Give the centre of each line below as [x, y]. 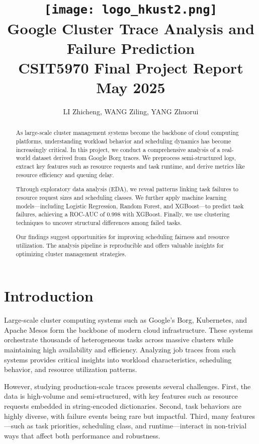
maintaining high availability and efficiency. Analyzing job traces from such [120, 350]
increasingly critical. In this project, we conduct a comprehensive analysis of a [118, 149]
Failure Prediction [131, 48]
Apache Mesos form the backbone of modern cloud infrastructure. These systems [128, 329]
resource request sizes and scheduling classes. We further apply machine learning [121, 197]
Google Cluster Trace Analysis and [131, 28]
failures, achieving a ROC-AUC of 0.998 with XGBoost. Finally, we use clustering [123, 214]
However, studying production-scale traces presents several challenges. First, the [127, 386]
